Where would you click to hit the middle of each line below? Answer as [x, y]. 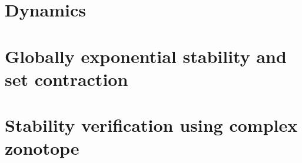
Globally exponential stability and [146, 56]
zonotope [42, 148]
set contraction [67, 79]
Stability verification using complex [151, 125]
